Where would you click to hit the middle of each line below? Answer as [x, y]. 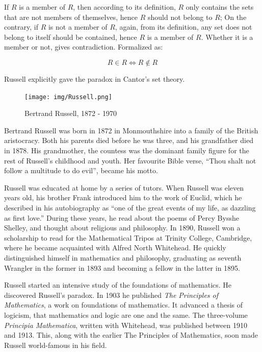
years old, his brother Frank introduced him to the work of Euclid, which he [123, 197]
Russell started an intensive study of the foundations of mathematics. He [118, 285]
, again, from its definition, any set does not [184, 27]
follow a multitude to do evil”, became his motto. [81, 170]
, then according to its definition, [124, 7]
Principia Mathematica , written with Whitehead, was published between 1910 [126, 325]
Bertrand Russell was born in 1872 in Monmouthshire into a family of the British [131, 130]
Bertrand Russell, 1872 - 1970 [71, 113]
